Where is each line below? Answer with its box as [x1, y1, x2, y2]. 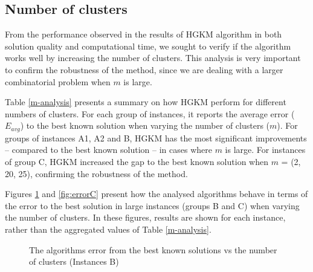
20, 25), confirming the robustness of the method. [5, 167, 188, 180]
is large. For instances [225, 143, 306, 156]
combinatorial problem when [5, 75, 111, 88]
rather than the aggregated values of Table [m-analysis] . [5, 222, 211, 235]
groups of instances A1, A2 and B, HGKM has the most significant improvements [5, 131, 307, 144]
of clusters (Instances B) [29, 255, 119, 268]
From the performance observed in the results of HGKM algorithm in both [5, 28, 282, 40]
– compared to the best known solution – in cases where [5, 143, 212, 156]
